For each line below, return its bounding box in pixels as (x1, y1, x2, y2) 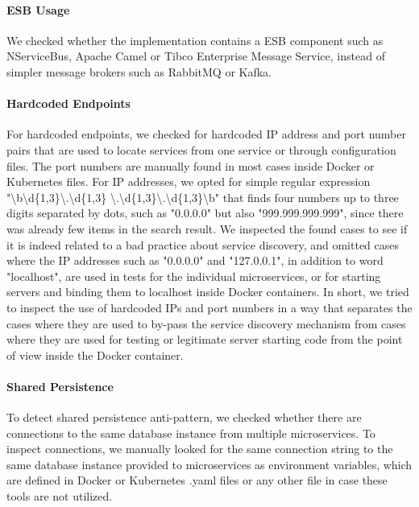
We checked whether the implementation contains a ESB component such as (6, 31, 384, 48)
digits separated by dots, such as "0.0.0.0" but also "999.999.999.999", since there (6, 204, 404, 221)
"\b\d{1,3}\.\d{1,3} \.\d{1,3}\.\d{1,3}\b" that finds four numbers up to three (6, 188, 399, 205)
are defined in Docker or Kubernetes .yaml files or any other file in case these (6, 472, 388, 488)
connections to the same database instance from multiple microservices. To (6, 424, 375, 441)
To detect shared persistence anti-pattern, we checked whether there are (6, 409, 362, 426)
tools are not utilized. (6, 488, 113, 505)
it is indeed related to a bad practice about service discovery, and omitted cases (6, 236, 400, 253)
